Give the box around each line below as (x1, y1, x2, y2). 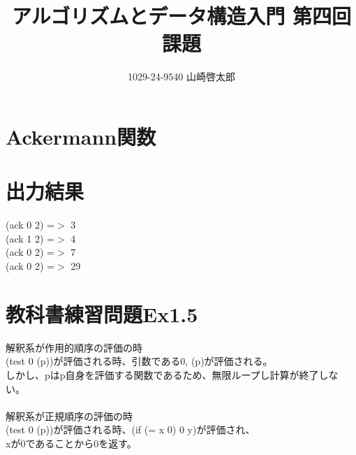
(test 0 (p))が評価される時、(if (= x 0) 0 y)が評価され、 (6, 422, 255, 437)
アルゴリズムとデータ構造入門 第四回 (12, 1, 351, 30)
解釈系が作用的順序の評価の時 (6, 340, 142, 354)
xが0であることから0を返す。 (6, 435, 137, 450)
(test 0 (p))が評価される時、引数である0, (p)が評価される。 (6, 354, 273, 368)
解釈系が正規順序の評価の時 (6, 408, 133, 423)
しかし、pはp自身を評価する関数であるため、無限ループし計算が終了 (6, 367, 319, 382)
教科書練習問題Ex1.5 (6, 299, 198, 328)
